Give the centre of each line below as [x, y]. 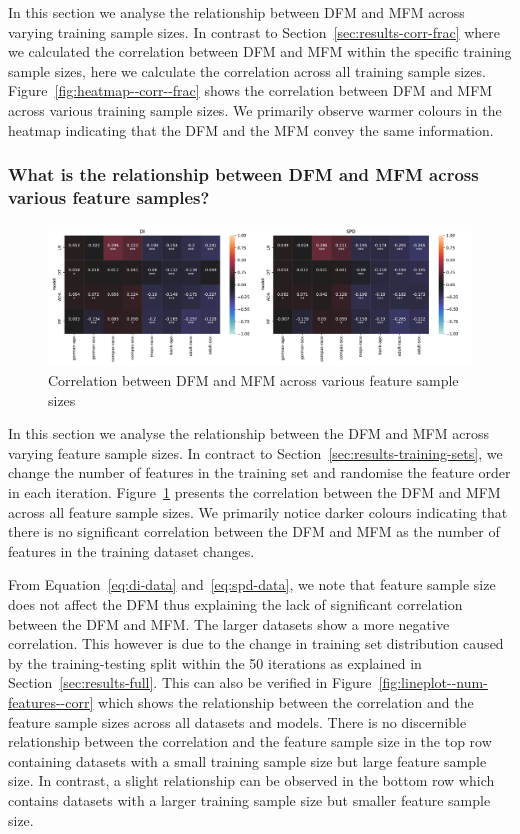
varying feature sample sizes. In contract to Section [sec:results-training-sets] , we [255, 452]
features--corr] [51, 701]
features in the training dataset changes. [131, 550]
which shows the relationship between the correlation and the [286, 701]
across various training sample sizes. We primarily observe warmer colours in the [255, 109]
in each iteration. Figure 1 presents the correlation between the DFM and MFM [254, 492]
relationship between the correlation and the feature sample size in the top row [250, 741]
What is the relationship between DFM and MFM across [243, 174]
